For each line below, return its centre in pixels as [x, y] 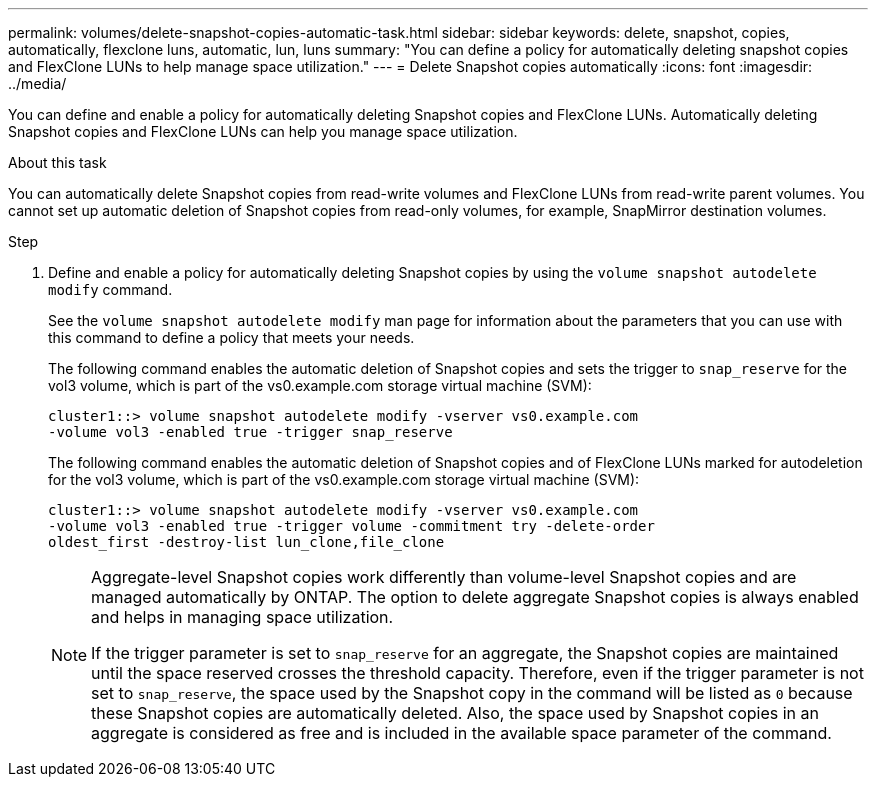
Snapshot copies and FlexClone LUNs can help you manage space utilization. [263, 131]
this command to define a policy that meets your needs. [231, 337]
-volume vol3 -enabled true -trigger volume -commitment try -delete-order [351, 526]
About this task [57, 162]
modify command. [110, 289]
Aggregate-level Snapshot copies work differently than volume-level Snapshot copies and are [444, 577]
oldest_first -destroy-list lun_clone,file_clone [246, 542]
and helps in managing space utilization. [242, 617]
